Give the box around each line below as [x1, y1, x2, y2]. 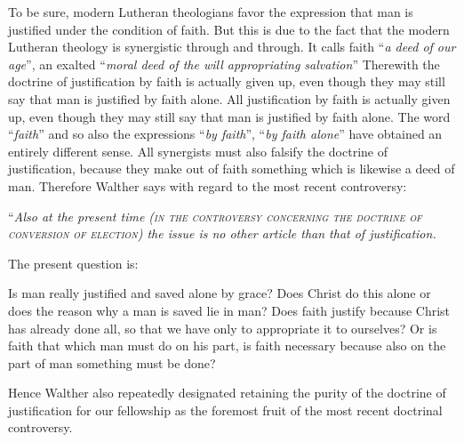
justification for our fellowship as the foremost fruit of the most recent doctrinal [8, 400, 443, 419]
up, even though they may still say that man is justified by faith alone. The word [8, 107, 451, 125]
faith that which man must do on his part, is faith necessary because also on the [8, 336, 446, 355]
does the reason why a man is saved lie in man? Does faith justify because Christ [8, 301, 451, 319]
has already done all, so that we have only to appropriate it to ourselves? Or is [8, 318, 437, 337]
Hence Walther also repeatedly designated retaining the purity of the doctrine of [8, 383, 446, 402]
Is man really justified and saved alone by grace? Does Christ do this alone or [8, 284, 431, 302]
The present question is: [8, 253, 139, 272]
